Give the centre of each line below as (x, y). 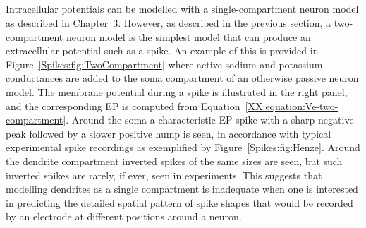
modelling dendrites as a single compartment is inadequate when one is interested (182, 189)
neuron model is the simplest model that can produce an (188, 36)
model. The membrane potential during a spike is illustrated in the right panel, (177, 91)
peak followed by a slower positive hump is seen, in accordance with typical (169, 133)
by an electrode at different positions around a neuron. (124, 216)
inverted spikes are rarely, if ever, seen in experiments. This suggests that (164, 175)
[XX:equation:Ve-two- (292, 106)
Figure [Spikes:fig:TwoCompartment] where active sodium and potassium (164, 64)
